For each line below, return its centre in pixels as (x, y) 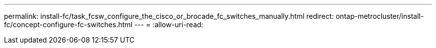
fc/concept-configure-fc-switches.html (68, 24)
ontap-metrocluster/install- (380, 16)
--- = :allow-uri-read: (169, 24)
